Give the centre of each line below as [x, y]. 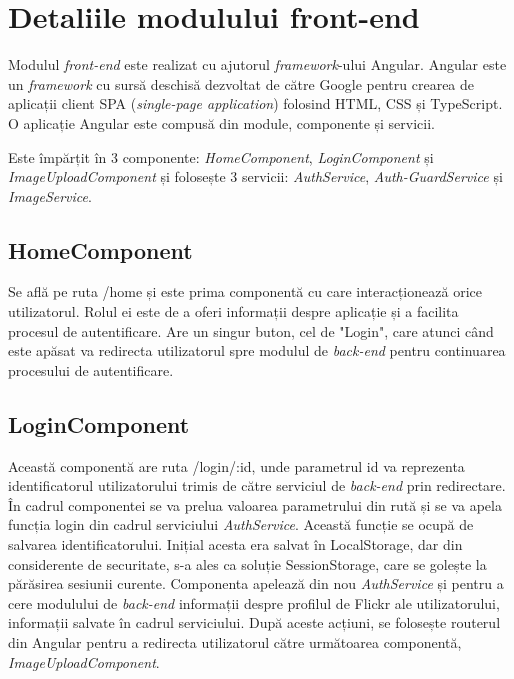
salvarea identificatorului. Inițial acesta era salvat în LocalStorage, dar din [235, 544]
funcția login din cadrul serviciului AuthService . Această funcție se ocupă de [241, 524]
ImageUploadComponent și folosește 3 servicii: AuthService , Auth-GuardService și [255, 176]
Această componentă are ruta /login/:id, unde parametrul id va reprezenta [236, 465]
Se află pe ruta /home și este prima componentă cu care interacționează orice [245, 291]
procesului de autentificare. [91, 369]
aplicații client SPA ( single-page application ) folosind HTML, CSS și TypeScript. [255, 103]
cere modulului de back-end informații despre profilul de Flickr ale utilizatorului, [254, 602]
